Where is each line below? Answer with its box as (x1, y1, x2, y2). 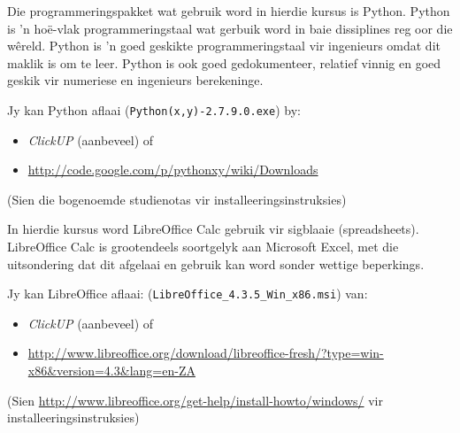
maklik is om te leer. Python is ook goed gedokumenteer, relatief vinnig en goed (7, 53, 441, 72)
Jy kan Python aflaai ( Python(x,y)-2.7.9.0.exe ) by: (7, 100, 301, 119)
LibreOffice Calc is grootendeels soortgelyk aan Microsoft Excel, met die (7, 237, 399, 255)
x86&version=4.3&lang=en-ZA (27, 361, 195, 380)
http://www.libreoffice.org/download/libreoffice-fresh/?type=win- (27, 344, 384, 362)
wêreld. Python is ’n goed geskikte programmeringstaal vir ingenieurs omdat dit (7, 36, 441, 55)
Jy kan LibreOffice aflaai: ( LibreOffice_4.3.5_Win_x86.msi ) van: (7, 284, 368, 303)
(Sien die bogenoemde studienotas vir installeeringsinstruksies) (7, 189, 347, 208)
